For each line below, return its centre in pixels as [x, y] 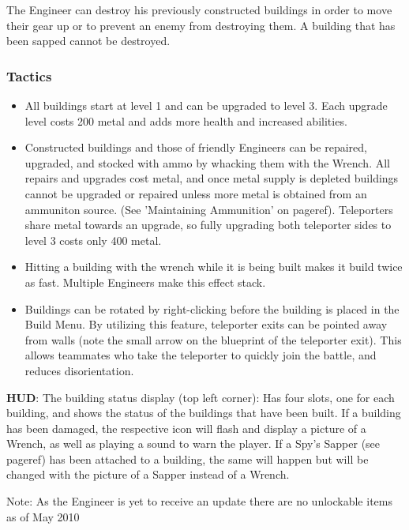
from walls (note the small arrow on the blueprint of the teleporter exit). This [213, 339]
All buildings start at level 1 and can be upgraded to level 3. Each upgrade [206, 105]
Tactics [29, 75]
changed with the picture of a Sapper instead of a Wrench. [148, 474]
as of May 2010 [43, 516]
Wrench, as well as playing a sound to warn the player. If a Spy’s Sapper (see [193, 444]
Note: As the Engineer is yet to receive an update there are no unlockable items [199, 501]
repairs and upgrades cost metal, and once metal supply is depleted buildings [212, 178]
